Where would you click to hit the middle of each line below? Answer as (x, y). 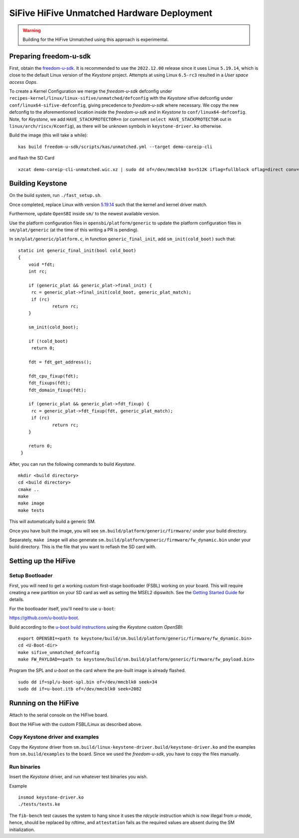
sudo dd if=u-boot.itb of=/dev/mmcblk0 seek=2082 (80, 689)
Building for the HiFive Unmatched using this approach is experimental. (96, 39)
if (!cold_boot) (48, 341)
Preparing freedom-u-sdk (50, 56)
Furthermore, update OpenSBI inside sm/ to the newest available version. (84, 214)
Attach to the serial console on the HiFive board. (59, 715)
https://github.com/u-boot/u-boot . (44, 618)
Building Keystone (38, 184)
